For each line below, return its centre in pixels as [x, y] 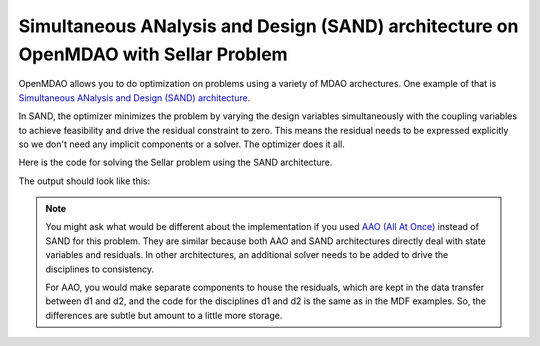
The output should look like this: [84, 181]
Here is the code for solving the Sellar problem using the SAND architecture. [175, 162]
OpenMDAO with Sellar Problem [153, 54]
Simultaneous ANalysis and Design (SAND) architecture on [268, 26]
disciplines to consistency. [100, 269]
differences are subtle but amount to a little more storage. [164, 315]
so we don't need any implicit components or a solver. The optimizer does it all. [181, 144]
